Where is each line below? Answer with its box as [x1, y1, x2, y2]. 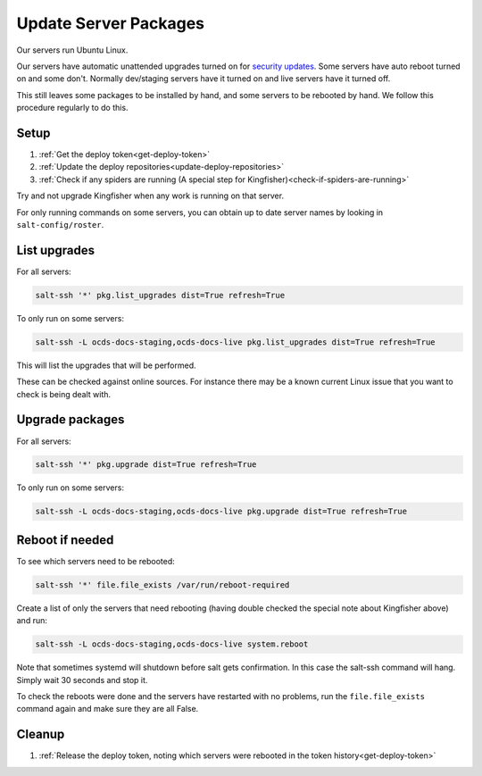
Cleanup [16, 727, 65, 742]
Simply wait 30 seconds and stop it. [16, 674, 148, 685]
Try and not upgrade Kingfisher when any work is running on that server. [16, 190, 285, 201]
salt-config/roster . [16, 219, 104, 229]
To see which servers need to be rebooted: [16, 555, 175, 566]
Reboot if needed [16, 532, 114, 547]
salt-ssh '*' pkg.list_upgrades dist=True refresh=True [35, 290, 286, 300]
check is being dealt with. [16, 388, 112, 399]
